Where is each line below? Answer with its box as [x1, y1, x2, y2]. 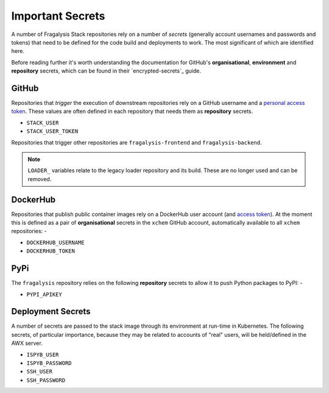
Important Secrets [11, 9, 105, 23]
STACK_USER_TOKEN [26, 128, 79, 135]
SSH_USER [26, 368, 53, 375]
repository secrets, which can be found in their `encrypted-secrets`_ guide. [11, 67, 201, 74]
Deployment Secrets [11, 306, 91, 317]
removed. [27, 175, 52, 182]
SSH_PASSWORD [26, 377, 66, 384]
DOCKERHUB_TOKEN [26, 248, 76, 254]
